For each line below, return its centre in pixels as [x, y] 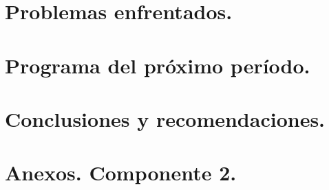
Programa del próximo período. [158, 65]
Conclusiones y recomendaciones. [165, 118]
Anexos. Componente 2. [121, 173]
